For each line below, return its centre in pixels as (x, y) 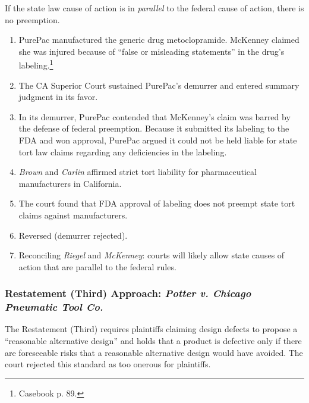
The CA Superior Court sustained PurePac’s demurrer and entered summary (159, 85)
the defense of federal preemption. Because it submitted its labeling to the (154, 128)
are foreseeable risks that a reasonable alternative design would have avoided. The (154, 352)
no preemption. (32, 19)
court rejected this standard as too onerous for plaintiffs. (108, 364)
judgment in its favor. (58, 97)
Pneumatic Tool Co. (54, 307)
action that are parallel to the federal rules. (97, 266)
